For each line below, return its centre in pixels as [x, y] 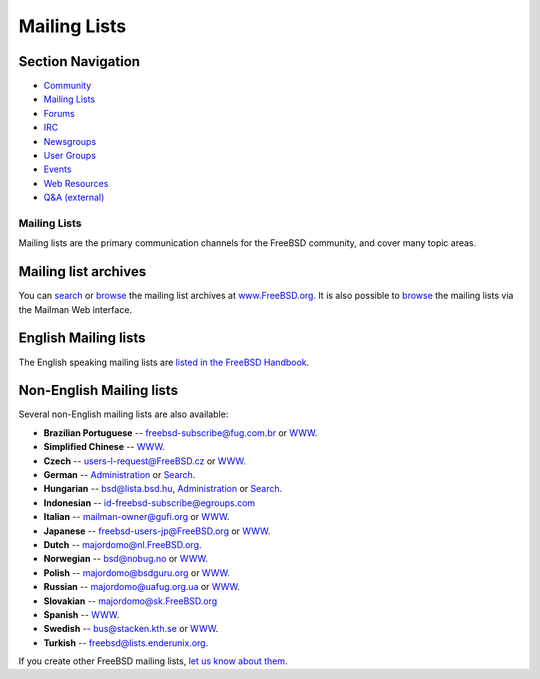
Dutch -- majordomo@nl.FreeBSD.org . [122, 544]
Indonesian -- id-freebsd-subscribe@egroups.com [149, 502]
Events [57, 169]
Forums [59, 113]
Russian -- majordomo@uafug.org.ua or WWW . [141, 587]
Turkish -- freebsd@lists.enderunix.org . [126, 642]
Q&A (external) [74, 197]
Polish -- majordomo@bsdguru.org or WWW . [136, 572]
